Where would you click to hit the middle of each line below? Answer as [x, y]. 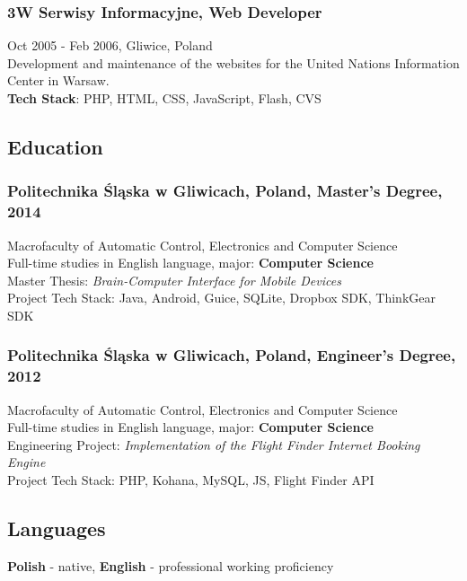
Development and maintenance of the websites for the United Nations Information [233, 62]
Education [55, 146]
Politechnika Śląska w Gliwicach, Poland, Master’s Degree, [225, 191]
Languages [57, 528]
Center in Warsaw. [58, 80]
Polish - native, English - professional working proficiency [171, 565]
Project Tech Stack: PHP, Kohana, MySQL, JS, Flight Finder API [191, 480]
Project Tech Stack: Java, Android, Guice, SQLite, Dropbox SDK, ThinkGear [221, 298]
